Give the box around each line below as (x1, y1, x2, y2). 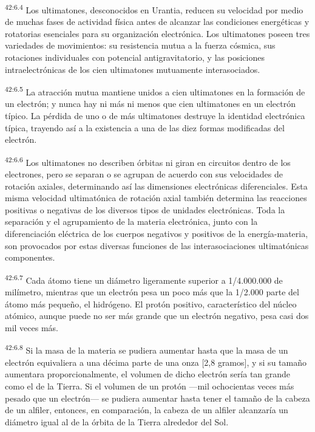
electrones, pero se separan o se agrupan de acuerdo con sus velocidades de (5, 168, 283, 180)
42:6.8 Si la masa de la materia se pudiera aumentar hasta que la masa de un (5, 342, 288, 357)
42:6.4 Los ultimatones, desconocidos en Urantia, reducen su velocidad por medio (5, 2, 303, 16)
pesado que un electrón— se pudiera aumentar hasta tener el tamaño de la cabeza (5, 391, 310, 404)
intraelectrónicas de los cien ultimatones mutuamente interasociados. (5, 63, 260, 75)
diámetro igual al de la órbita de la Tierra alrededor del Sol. (5, 415, 229, 428)
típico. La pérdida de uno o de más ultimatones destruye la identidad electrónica (5, 109, 305, 122)
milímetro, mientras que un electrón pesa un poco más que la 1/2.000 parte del (5, 286, 299, 298)
